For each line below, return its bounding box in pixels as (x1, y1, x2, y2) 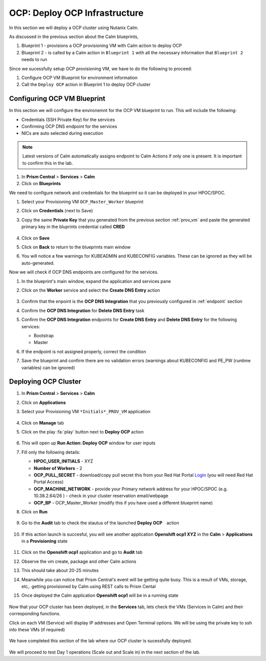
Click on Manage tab (21, 420, 64, 426)
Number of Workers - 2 (33, 465, 82, 471)
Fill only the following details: (21, 449, 81, 455)
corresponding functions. (9, 611, 61, 617)
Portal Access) (33, 479, 64, 485)
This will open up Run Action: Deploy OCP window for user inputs (21, 440, 156, 446)
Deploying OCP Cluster (9, 378, 81, 386)
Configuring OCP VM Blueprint (9, 94, 105, 103)
